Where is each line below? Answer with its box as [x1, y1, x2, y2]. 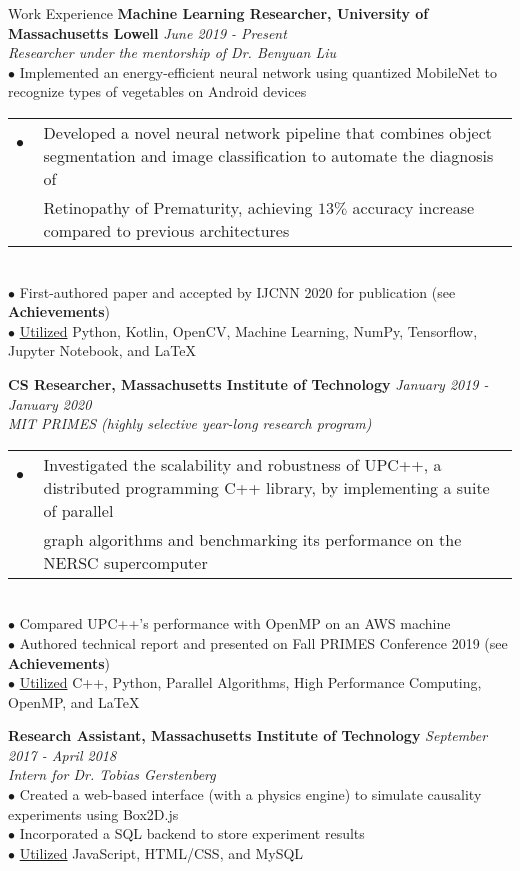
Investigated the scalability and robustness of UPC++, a [43, 452, 442, 476]
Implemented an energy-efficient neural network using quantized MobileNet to [19, 61, 498, 82]
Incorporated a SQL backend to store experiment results [19, 823, 365, 844]
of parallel [43, 498, 114, 522]
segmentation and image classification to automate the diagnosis [43, 143, 494, 167]
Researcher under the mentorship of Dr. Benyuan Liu [8, 42, 337, 63]
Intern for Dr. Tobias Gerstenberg [8, 764, 216, 785]
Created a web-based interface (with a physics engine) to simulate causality [19, 784, 482, 805]
